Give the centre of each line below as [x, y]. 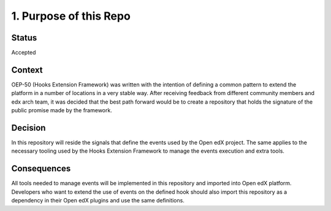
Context [27, 70]
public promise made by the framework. [62, 110]
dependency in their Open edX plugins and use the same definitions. [98, 201]
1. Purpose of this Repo [71, 16]
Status [24, 38]
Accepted [24, 53]
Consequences [41, 169]
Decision [29, 128]
